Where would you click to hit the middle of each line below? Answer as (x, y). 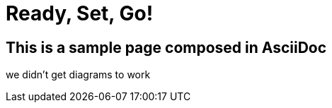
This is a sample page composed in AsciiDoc (166, 47)
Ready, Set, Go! (80, 13)
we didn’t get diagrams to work (78, 75)
